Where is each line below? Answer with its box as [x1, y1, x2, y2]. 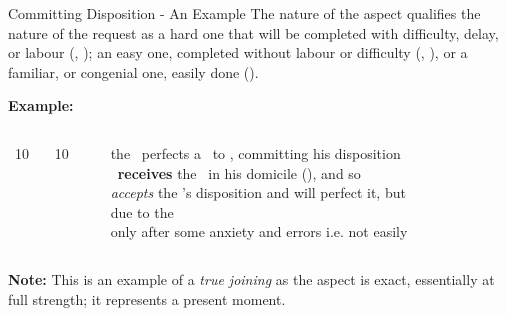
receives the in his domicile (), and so [117, 162, 361, 183]
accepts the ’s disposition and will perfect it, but [110, 182, 406, 203]
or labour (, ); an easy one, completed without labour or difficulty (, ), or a [8, 42, 468, 63]
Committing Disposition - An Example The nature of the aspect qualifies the [8, 3, 481, 23]
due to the [110, 201, 174, 222]
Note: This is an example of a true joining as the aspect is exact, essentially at [8, 268, 495, 289]
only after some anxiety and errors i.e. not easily [110, 221, 408, 242]
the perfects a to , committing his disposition [110, 142, 401, 163]
